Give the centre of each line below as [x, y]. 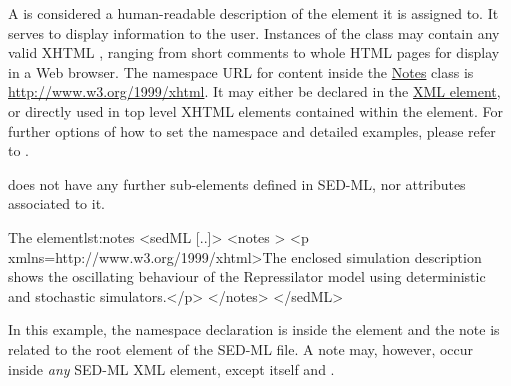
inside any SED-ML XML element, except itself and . [171, 368]
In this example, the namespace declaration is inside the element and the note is [254, 329]
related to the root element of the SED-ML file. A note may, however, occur [241, 348]
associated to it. [56, 203]
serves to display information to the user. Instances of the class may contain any [254, 32]
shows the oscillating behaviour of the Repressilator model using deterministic [247, 276]
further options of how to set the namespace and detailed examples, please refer [252, 130]
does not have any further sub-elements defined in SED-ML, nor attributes [237, 183]
